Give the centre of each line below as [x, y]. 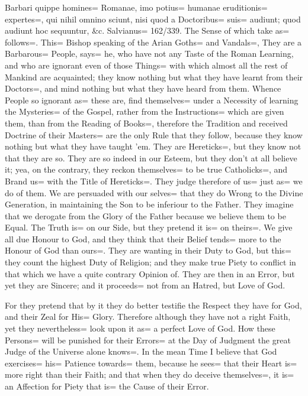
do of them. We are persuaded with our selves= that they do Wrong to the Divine [154, 192]
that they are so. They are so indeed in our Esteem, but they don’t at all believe [151, 158]
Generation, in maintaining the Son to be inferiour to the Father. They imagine [149, 204]
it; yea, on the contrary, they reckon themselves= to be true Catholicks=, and [146, 169]
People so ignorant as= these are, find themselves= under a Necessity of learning [152, 100]
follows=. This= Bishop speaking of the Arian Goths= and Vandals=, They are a [153, 42]
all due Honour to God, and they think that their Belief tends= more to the [143, 238]
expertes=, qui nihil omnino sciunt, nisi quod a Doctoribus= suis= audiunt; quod [153, 19]
